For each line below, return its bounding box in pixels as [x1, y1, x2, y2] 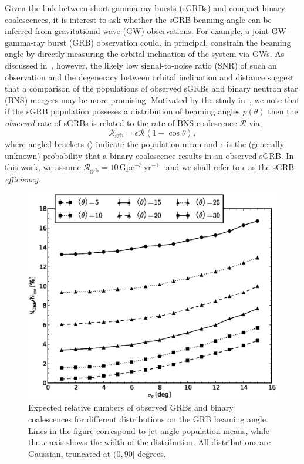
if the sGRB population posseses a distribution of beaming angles [5, 105, 240, 117]
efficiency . [5, 172, 40, 185]
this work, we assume [5, 161, 81, 173]
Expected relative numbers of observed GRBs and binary [28, 401, 234, 414]
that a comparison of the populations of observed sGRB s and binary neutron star [5, 82, 298, 94]
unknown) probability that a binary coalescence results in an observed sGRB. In [5, 149, 294, 161]
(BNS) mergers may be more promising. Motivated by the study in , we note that [5, 93, 300, 106]
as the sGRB [248, 161, 295, 173]
